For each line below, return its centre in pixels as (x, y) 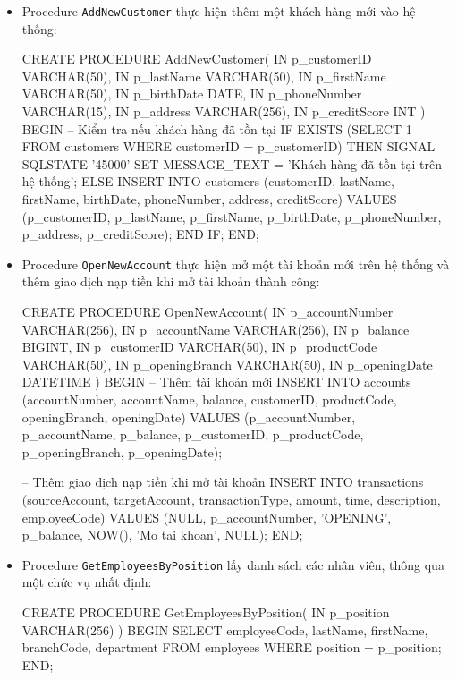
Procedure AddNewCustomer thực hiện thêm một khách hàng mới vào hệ (219, 11)
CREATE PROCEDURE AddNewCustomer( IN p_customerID (197, 59)
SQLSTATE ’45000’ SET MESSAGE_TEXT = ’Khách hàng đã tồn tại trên (232, 163)
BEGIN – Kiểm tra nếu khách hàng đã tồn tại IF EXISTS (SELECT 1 (217, 128)
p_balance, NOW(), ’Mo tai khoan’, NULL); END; (162, 535)
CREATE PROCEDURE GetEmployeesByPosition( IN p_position (206, 612)
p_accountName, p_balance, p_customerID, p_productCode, (193, 434)
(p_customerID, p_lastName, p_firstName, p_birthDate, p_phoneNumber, (232, 216)
